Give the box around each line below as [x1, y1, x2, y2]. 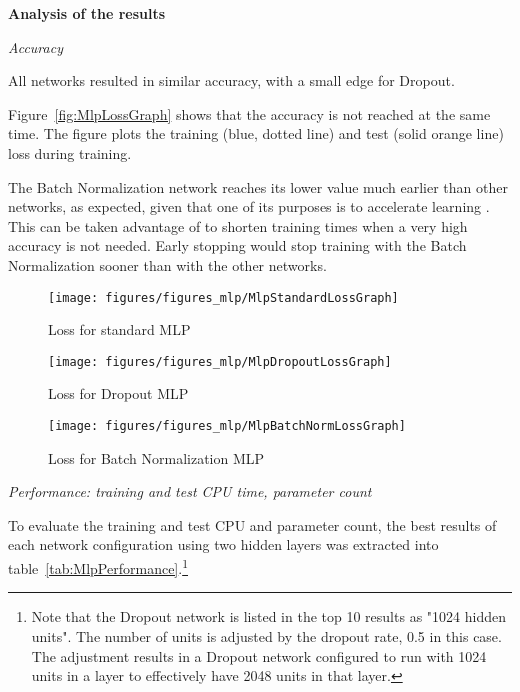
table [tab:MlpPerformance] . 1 [8, 555, 189, 578]
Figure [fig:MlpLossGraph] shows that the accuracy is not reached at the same [8, 103, 491, 124]
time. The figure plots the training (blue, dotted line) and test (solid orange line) [8, 123, 504, 144]
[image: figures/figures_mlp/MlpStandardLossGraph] [48, 290, 399, 305]
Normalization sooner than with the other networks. [8, 254, 327, 275]
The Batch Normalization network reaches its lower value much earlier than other [8, 176, 508, 197]
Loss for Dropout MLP [48, 383, 189, 404]
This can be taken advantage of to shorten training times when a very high [8, 215, 468, 236]
